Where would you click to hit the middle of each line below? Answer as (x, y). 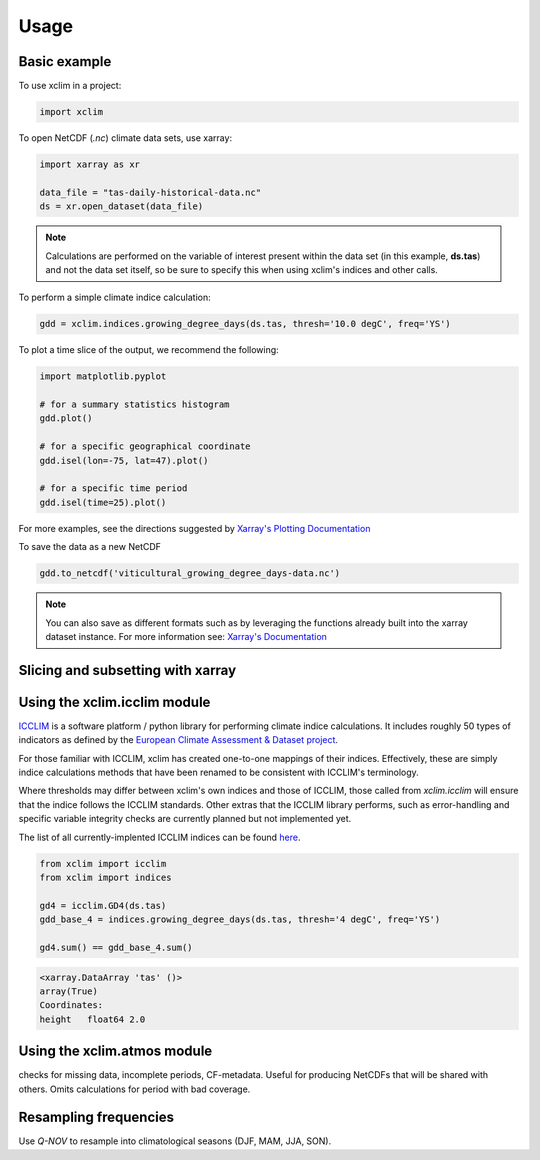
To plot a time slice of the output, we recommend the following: (148, 350)
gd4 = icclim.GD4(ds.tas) (103, 905)
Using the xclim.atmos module (115, 1051)
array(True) (69, 991)
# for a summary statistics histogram (134, 404)
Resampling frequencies (96, 1117)
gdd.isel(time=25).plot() (103, 502)
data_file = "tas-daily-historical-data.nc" (150, 192)
